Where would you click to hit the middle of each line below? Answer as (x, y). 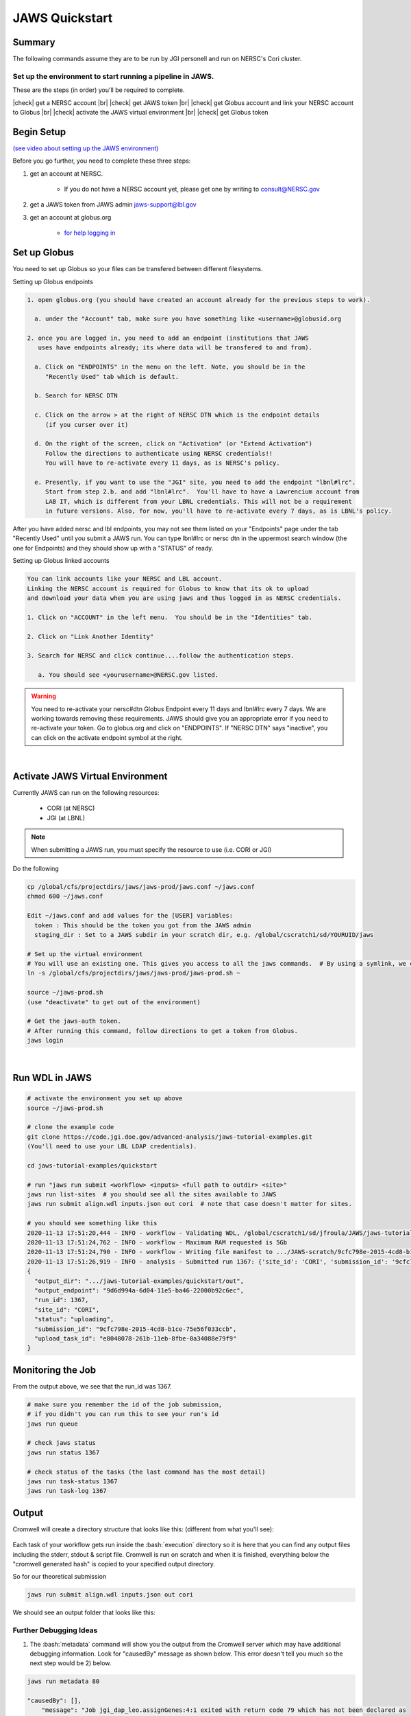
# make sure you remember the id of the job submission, (125, 1404)
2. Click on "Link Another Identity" (90, 636)
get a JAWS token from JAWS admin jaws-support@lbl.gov (113, 205)
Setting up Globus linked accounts (61, 561)
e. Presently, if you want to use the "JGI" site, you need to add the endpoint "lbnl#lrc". (195, 482)
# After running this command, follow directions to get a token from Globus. (162, 1031)
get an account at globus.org (71, 217)
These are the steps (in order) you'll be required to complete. (99, 90)
